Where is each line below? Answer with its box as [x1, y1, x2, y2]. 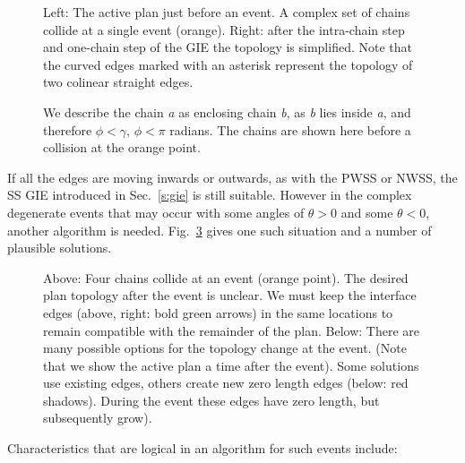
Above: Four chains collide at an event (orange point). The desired [43, 268, 409, 287]
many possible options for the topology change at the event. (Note [43, 339, 407, 357]
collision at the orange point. [43, 138, 201, 157]
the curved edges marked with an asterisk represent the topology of [43, 55, 413, 73]
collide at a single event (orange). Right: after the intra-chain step [43, 20, 405, 39]
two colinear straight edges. [43, 73, 194, 91]
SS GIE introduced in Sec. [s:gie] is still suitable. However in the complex [7, 185, 412, 204]
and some [340, 202, 393, 221]
